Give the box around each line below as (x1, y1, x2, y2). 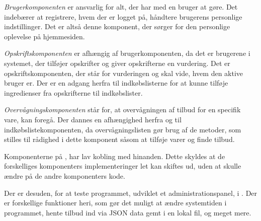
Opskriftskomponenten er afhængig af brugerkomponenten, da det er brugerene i (4, 48, 250, 58)
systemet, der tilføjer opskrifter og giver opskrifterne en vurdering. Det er (4, 57, 230, 68)
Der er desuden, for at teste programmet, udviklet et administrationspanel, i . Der (4, 187, 257, 198)
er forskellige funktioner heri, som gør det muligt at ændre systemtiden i (4, 197, 227, 208)
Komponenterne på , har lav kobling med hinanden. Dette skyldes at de (4, 151, 225, 161)
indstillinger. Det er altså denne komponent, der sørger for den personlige (4, 21, 230, 32)
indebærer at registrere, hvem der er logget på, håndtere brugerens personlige (4, 11, 242, 22)
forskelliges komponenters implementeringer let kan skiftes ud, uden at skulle (4, 161, 241, 171)
